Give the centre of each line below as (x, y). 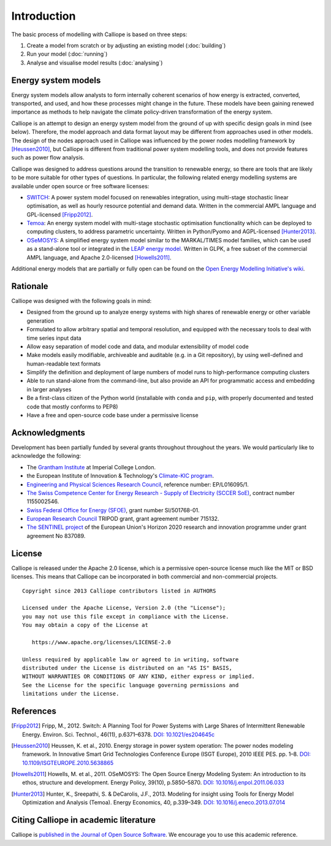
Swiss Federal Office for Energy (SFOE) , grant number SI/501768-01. (113, 510)
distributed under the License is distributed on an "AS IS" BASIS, (127, 668)
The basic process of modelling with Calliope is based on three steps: (99, 34)
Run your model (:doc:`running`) (67, 54)
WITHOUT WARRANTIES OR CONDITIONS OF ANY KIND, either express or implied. (139, 677)
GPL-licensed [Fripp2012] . (60, 214)
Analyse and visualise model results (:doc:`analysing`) (95, 63)
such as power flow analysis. (48, 158)
